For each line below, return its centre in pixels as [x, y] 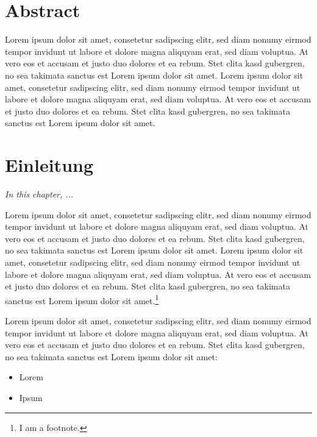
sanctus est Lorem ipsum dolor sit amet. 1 [82, 299]
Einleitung [49, 165]
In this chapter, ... [39, 194]
